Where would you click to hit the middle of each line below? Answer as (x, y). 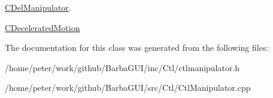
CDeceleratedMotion (43, 27)
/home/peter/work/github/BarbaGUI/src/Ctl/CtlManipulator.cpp (128, 88)
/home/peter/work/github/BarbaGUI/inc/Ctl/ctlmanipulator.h (122, 67)
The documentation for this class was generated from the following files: (137, 48)
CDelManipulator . (38, 7)
